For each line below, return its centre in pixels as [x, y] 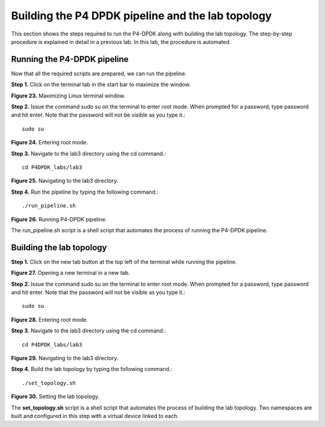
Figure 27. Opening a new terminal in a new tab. [70, 273]
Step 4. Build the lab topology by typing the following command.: [92, 369]
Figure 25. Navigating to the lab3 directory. [65, 181]
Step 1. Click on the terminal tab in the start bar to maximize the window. [101, 85]
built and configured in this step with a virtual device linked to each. [95, 416]
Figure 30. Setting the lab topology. [55, 396]
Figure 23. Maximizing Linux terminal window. [68, 96]
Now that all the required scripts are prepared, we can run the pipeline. [99, 73]
